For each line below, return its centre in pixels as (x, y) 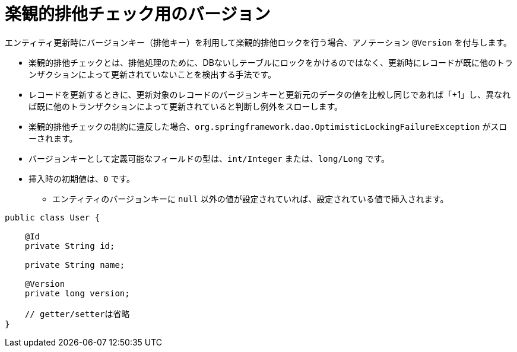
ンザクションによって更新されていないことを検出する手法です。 (153, 74)
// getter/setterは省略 (77, 314)
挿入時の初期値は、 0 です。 (82, 178)
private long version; (77, 293)
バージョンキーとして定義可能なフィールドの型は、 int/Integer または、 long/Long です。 (209, 158)
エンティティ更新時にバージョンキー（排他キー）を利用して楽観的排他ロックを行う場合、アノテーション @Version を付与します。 (258, 42)
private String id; (70, 246)
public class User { (53, 217)
